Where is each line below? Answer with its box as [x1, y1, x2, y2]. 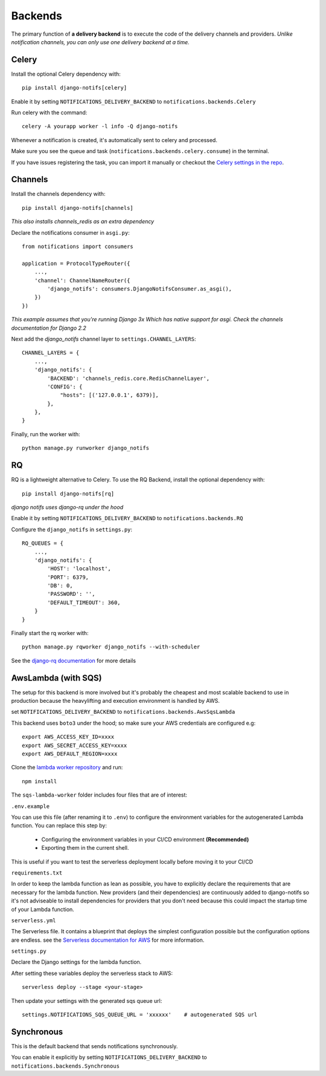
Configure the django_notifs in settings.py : [11, 526, 133, 533]
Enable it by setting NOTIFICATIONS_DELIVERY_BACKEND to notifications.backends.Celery [11, 97, 256, 105]
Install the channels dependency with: [11, 191, 106, 198]
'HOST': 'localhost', [47, 566, 112, 572]
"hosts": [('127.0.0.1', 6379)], [60, 392, 159, 399]
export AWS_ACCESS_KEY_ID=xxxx [22, 734, 115, 740]
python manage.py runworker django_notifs [22, 445, 150, 452]
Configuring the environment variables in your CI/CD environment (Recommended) [41, 835, 249, 843]
